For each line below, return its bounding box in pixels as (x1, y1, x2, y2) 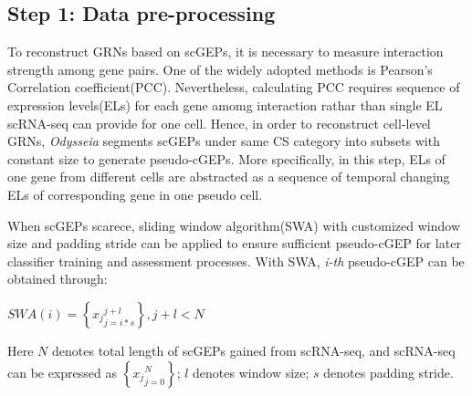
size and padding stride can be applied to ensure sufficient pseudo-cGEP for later (7, 234, 461, 253)
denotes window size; (193, 362, 309, 381)
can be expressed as (7, 362, 118, 381)
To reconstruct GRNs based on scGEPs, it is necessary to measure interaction (7, 42, 444, 61)
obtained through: (7, 269, 108, 288)
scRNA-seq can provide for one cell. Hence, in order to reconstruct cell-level (7, 113, 431, 132)
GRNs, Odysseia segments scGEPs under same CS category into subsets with (7, 131, 440, 151)
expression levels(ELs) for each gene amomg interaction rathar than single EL (7, 95, 443, 114)
